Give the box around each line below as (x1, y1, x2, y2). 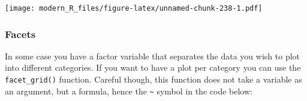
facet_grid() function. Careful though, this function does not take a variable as (5, 73, 302, 86)
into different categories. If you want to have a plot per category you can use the (5, 61, 301, 74)
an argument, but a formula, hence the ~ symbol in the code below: (5, 84, 252, 97)
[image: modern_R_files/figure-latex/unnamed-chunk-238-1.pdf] (5, 4, 263, 12)
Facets (5, 26, 36, 41)
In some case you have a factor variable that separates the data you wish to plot (5, 49, 300, 62)
